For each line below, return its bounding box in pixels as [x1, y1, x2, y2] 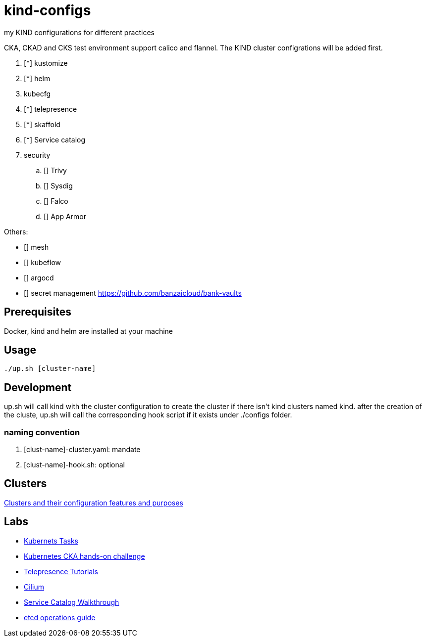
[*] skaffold [24, 120, 60, 129]
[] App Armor [44, 212, 86, 221]
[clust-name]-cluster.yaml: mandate [24, 445, 141, 454]
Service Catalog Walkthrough [24, 597, 119, 606]
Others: [4, 227, 28, 236]
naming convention [4, 427, 80, 437]
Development [4, 381, 72, 394]
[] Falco [44, 196, 68, 205]
